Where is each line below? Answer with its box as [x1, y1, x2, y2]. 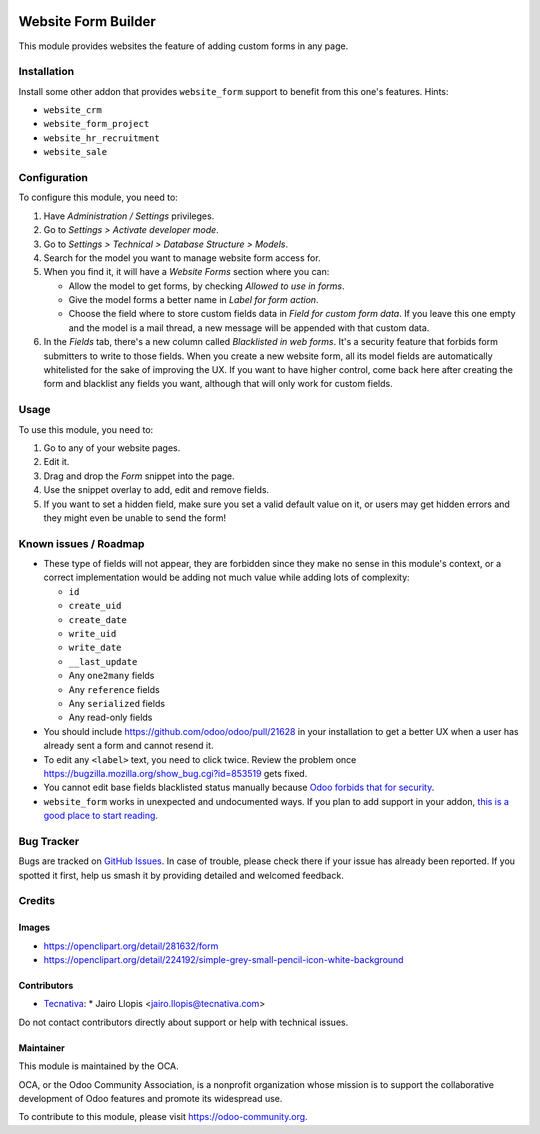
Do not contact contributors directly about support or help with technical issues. [18, 1016, 349, 1028]
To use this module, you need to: [18, 423, 154, 435]
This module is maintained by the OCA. [18, 1060, 179, 1072]
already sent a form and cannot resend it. [43, 740, 214, 752]
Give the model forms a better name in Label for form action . [68, 294, 319, 306]
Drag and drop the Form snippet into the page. [43, 470, 235, 482]
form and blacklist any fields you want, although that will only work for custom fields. [43, 378, 394, 390]
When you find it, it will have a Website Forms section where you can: [43, 266, 330, 278]
